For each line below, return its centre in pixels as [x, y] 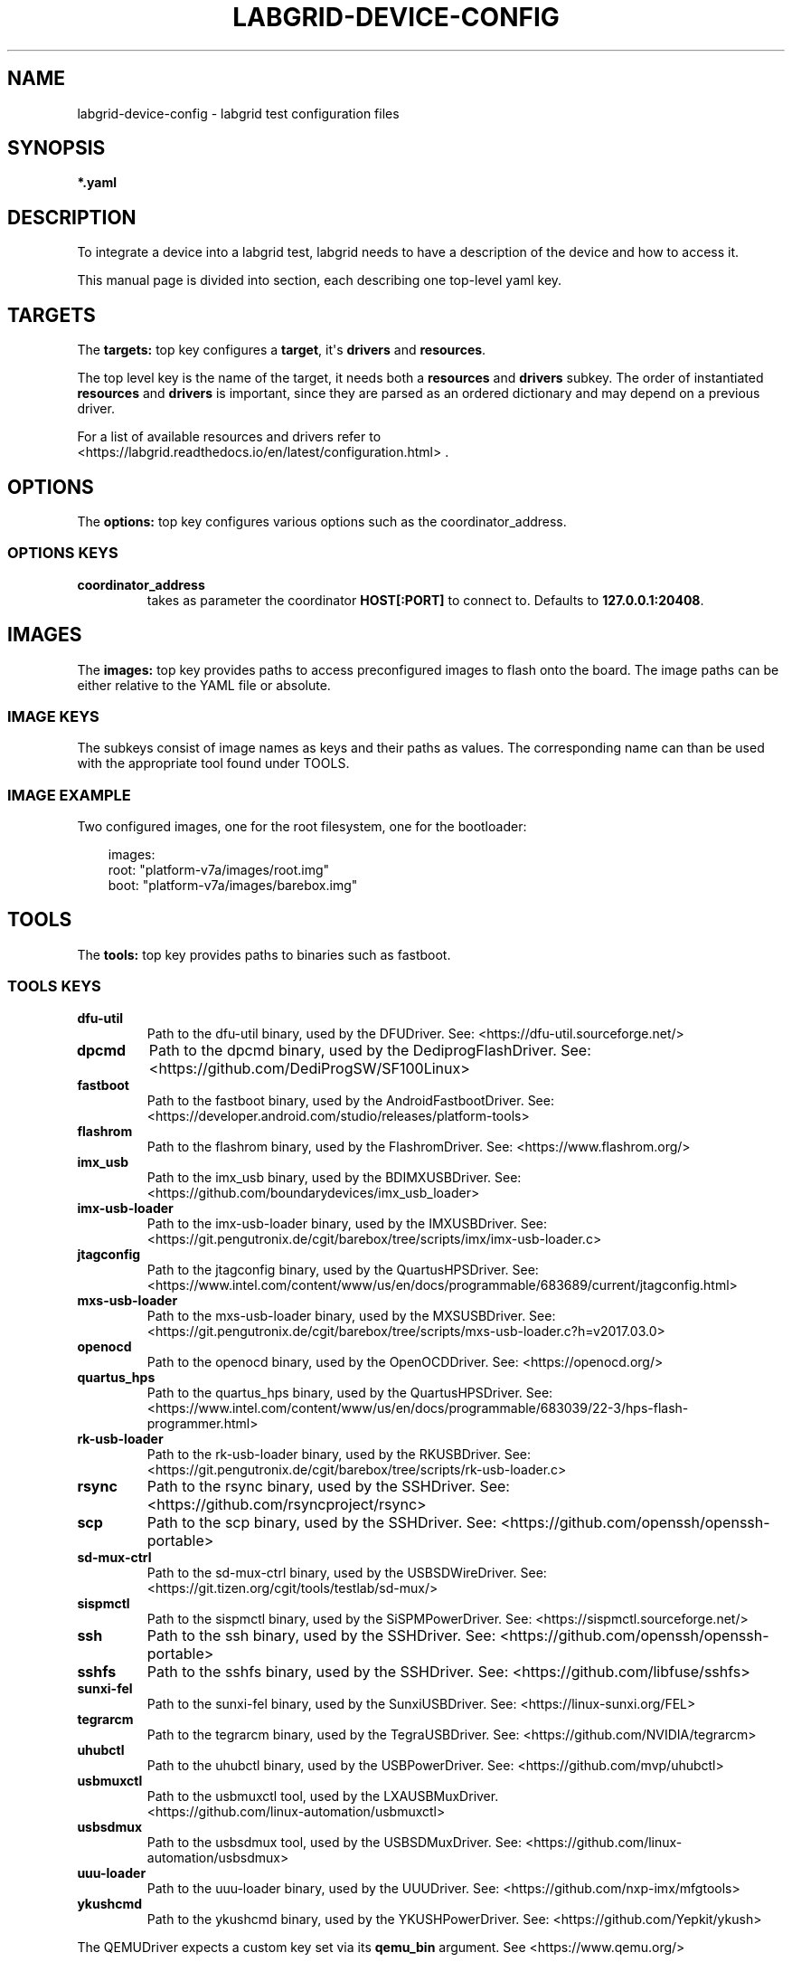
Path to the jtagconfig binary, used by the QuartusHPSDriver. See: [343, 1269]
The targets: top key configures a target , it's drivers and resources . [282, 350]
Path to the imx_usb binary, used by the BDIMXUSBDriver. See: [334, 1177]
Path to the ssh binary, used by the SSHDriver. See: [321, 1635]
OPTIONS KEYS [63, 553]
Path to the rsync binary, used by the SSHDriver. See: [328, 1486]
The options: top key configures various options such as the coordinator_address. [322, 521]
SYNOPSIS [57, 148]
